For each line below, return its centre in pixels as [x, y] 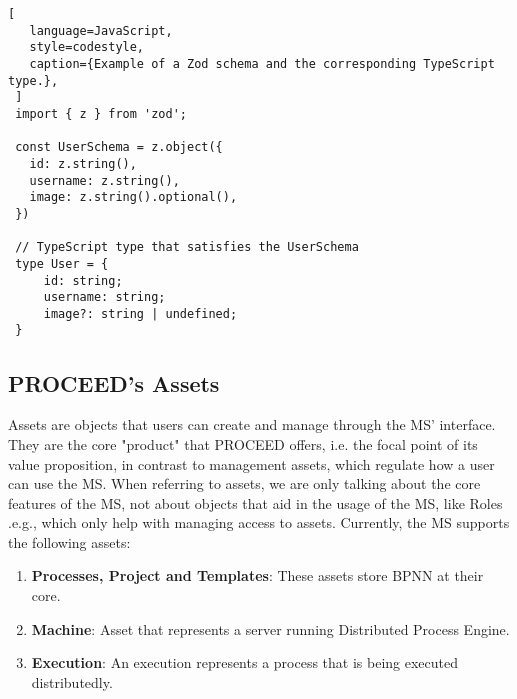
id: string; [83, 280]
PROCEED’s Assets [114, 382]
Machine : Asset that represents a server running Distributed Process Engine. [270, 628]
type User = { [62, 263]
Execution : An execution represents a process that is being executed [244, 662]
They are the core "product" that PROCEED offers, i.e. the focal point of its [243, 443]
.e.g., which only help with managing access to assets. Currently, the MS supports [259, 522]
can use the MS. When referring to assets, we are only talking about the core [244, 483]
